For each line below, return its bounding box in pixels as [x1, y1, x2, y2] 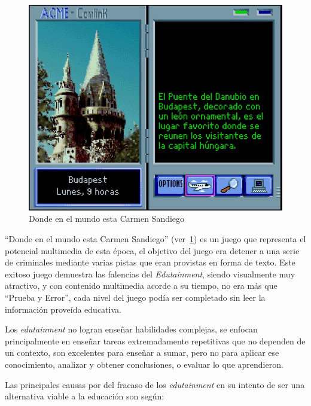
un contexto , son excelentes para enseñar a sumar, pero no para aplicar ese [5, 346, 279, 359]
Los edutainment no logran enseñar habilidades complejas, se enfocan [5, 323, 258, 335]
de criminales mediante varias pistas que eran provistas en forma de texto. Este [5, 256, 295, 268]
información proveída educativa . [5, 303, 121, 315]
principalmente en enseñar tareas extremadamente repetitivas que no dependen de [5, 334, 306, 347]
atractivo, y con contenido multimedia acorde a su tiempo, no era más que [5, 279, 278, 292]
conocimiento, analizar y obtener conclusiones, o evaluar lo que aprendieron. [5, 358, 283, 370]
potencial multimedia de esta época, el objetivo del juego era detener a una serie [5, 244, 300, 257]
